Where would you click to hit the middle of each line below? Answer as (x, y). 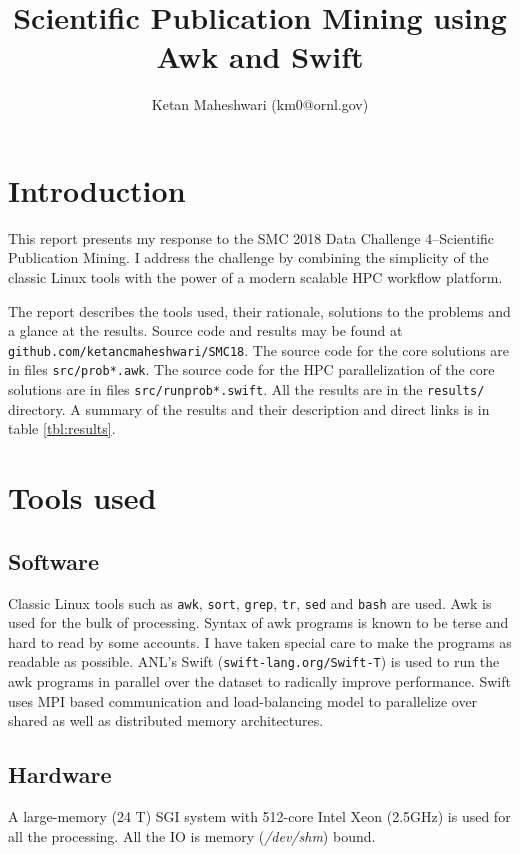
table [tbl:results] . (62, 428)
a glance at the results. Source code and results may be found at (205, 330)
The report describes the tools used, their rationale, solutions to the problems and (259, 310)
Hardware (60, 774)
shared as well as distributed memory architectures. (166, 720)
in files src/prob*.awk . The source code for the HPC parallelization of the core (251, 369)
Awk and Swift (260, 56)
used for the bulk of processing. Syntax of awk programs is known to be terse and (258, 622)
